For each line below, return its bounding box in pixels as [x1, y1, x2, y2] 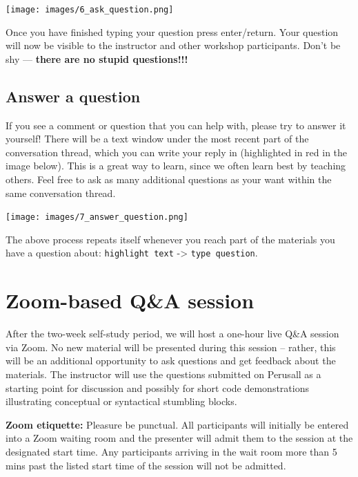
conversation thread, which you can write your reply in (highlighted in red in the [6, 144, 348, 159]
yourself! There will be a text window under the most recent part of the [6, 131, 309, 146]
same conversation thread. [6, 185, 116, 200]
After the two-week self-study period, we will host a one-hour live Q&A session [6, 326, 339, 341]
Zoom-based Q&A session [6, 286, 255, 315]
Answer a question [6, 85, 141, 106]
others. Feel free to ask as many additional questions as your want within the [6, 172, 332, 187]
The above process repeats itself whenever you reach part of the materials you [6, 232, 335, 246]
